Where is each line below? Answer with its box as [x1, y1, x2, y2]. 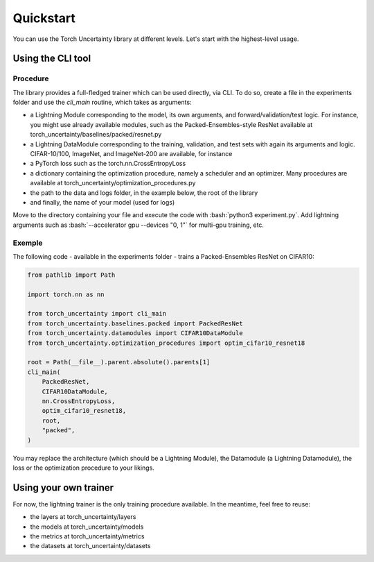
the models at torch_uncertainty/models [30, 522, 144, 531]
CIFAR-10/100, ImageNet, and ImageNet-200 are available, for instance [30, 150, 233, 158]
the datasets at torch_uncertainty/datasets [30, 542, 151, 550]
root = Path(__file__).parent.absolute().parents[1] [27, 358, 211, 366]
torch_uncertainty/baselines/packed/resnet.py [30, 130, 162, 139]
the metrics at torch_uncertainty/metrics [30, 532, 145, 540]
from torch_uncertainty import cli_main [27, 309, 166, 318]
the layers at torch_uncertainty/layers [30, 513, 136, 521]
